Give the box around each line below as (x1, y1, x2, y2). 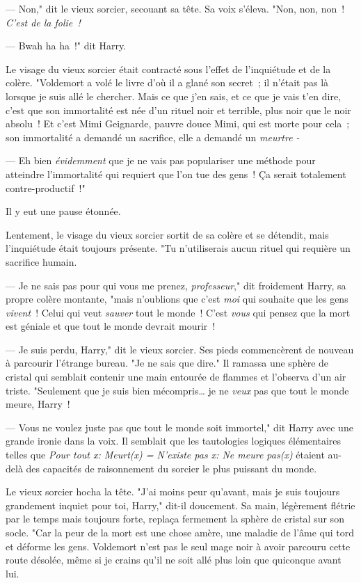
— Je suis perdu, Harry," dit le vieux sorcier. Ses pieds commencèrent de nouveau (6, 342, 354, 356)
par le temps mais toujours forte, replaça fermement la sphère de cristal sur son (6, 511, 344, 526)
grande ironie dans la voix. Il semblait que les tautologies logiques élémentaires (6, 433, 341, 448)
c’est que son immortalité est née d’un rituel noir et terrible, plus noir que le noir (6, 102, 351, 117)
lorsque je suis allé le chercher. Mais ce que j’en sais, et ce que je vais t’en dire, (6, 88, 342, 103)
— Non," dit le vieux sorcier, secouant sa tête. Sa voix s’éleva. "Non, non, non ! (6, 1, 345, 15)
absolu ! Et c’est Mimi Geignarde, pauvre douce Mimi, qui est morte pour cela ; (6, 116, 350, 131)
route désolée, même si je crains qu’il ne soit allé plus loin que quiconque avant (6, 552, 342, 567)
